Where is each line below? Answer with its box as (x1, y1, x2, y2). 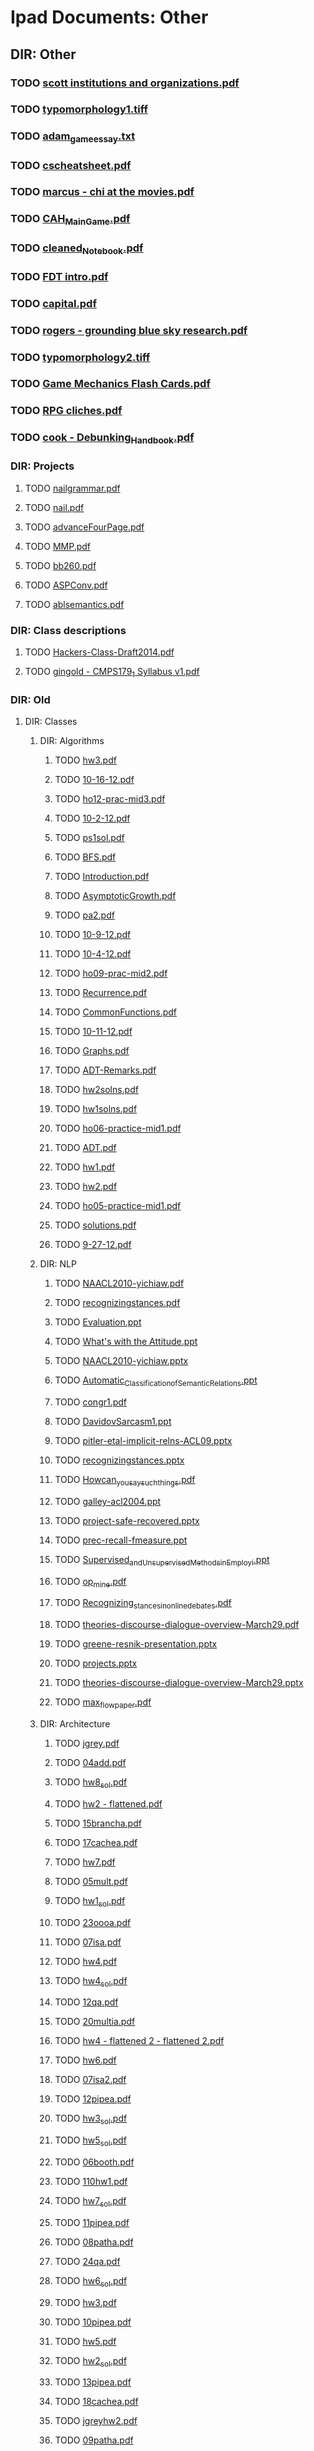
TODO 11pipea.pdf (54, 2216, 130, 2228)
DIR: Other (10, 46, 77, 63)
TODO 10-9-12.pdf (54, 929, 132, 941)
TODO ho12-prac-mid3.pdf (54, 793, 166, 805)
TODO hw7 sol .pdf (54, 2195, 127, 2209)
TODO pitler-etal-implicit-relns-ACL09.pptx (54, 1435, 233, 1447)
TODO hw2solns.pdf (54, 1084, 139, 1096)
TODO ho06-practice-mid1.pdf (54, 1122, 182, 1135)
